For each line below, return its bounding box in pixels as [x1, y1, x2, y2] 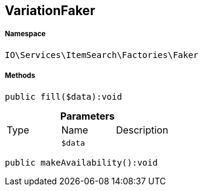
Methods [5, 71, 36, 80]
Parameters [60, 109, 115, 122]
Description [115, 123, 169, 136]
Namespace [5, 30, 46, 39]
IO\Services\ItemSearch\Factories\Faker [5, 50, 199, 60]
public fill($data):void [5, 91, 122, 102]
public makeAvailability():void [5, 157, 158, 167]
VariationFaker [5, 3, 95, 18]
